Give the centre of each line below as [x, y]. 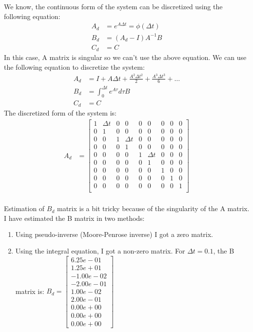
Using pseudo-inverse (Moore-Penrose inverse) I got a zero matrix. [114, 234]
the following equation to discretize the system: [74, 67]
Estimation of [24, 208]
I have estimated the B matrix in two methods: [74, 218]
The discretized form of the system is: [60, 113]
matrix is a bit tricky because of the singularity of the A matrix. [153, 208]
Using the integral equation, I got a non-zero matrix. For [100, 251]
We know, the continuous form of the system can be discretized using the [113, 6]
